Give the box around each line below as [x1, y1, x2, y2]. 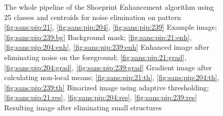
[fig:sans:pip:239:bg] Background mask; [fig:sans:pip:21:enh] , [4, 31, 192, 42]
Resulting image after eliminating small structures [4, 102, 162, 112]
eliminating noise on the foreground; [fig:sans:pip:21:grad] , [4, 51, 187, 62]
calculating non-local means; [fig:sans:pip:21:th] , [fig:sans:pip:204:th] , [4, 72, 219, 83]
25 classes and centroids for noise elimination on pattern [4, 11, 181, 22]
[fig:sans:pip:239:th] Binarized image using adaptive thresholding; [4, 82, 209, 92]
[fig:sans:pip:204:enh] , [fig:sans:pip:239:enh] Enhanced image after [4, 42, 210, 52]
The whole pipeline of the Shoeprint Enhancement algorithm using [4, 2, 214, 12]
